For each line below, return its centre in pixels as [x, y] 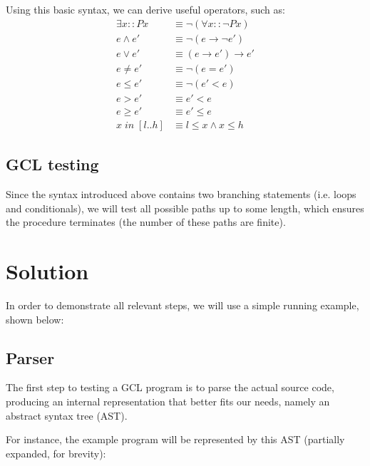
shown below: [35, 319]
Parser [30, 357]
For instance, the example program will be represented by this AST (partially [175, 439]
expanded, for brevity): [56, 453]
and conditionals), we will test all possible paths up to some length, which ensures [185, 208]
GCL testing [52, 164]
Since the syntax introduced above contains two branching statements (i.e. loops [181, 194]
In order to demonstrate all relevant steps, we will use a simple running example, [183, 305]
